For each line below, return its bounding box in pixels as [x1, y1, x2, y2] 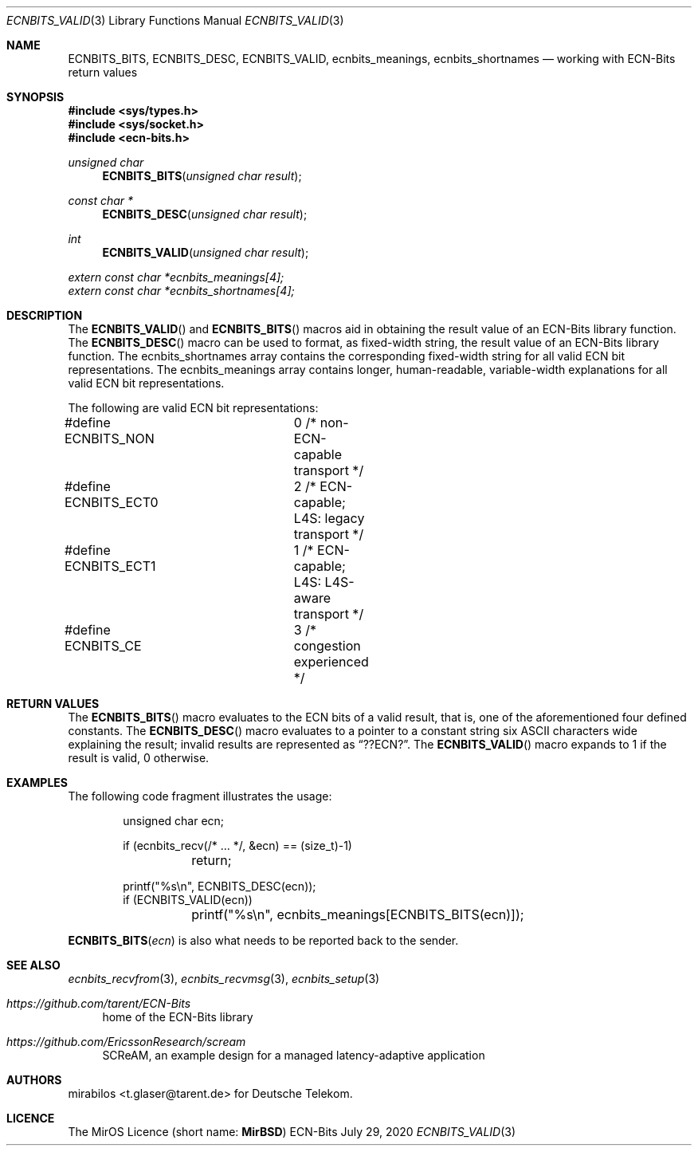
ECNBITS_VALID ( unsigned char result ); [102, 246, 309, 259]
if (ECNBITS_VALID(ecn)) [123, 893, 253, 906]
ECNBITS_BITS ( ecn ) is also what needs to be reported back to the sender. [68, 934, 459, 947]
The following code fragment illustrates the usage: [68, 789, 332, 803]
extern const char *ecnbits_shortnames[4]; [68, 284, 295, 297]
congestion [293, 638, 361, 654]
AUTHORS [6, 1073, 62, 1087]
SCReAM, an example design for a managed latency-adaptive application [102, 1048, 485, 1062]
